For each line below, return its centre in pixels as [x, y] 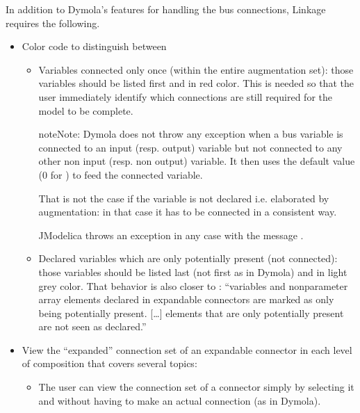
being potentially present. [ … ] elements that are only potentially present [191, 313]
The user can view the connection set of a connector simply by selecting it [196, 387]
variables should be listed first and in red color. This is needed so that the [196, 83]
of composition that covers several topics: [109, 363]
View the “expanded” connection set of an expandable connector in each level [187, 349]
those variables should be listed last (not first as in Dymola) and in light [193, 272]
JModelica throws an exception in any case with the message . [171, 235]
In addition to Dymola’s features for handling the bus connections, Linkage [166, 9]
